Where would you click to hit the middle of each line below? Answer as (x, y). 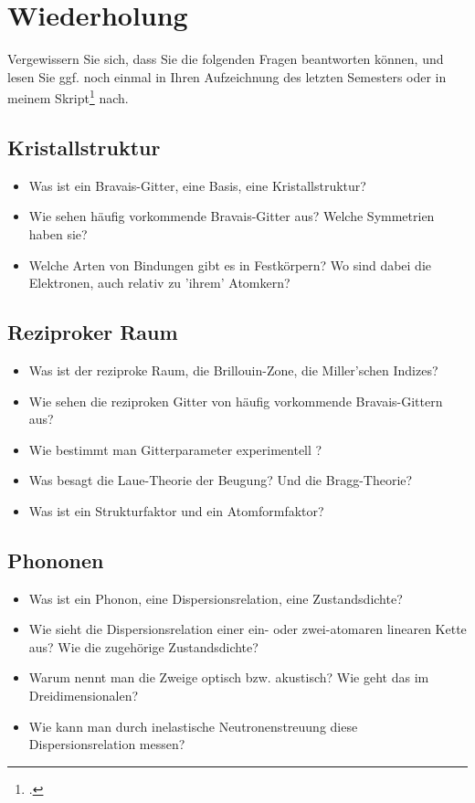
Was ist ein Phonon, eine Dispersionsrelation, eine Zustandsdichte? (216, 598)
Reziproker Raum (93, 332)
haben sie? (58, 233)
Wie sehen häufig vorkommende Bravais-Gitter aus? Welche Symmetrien (232, 216)
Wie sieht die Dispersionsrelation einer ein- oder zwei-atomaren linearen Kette (248, 629)
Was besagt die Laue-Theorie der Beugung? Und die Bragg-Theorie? (221, 480)
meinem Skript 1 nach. (68, 96)
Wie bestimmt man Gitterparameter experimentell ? (175, 449)
